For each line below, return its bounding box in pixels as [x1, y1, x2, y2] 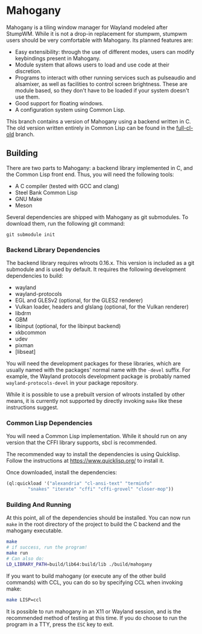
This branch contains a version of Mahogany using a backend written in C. [6, 117, 191, 125]
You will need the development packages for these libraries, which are [6, 360, 181, 367]
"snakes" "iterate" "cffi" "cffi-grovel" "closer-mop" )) [28, 486, 174, 492]
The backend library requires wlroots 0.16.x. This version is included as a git [6, 260, 195, 267]
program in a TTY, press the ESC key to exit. [6, 621, 114, 628]
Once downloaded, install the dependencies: [6, 469, 118, 476]
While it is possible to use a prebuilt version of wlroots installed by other [6, 391, 185, 398]
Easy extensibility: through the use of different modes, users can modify [14, 48, 195, 55]
